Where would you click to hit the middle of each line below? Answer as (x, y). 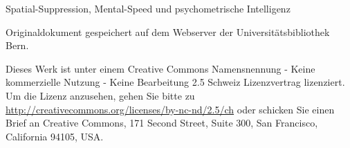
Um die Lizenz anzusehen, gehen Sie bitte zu (100, 95)
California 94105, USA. (55, 136)
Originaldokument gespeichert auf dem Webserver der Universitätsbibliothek (168, 31)
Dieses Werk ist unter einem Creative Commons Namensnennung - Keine (160, 68)
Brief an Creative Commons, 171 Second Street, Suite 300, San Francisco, (162, 123)
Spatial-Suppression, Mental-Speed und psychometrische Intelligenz (148, 8)
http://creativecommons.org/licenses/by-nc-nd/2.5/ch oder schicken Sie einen (170, 109)
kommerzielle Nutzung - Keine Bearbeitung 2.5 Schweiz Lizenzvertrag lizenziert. (175, 82)
